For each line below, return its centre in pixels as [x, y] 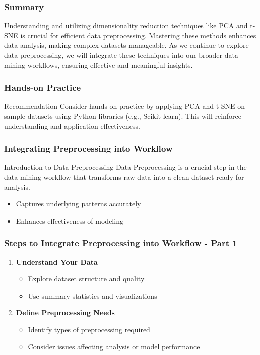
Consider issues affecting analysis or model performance [114, 346]
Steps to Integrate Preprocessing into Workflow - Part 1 [121, 243]
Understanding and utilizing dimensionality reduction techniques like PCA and [126, 25]
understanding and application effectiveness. [72, 126]
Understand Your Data [57, 262]
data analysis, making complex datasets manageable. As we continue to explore [126, 45]
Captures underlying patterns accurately [78, 204]
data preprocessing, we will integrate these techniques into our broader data [121, 55]
